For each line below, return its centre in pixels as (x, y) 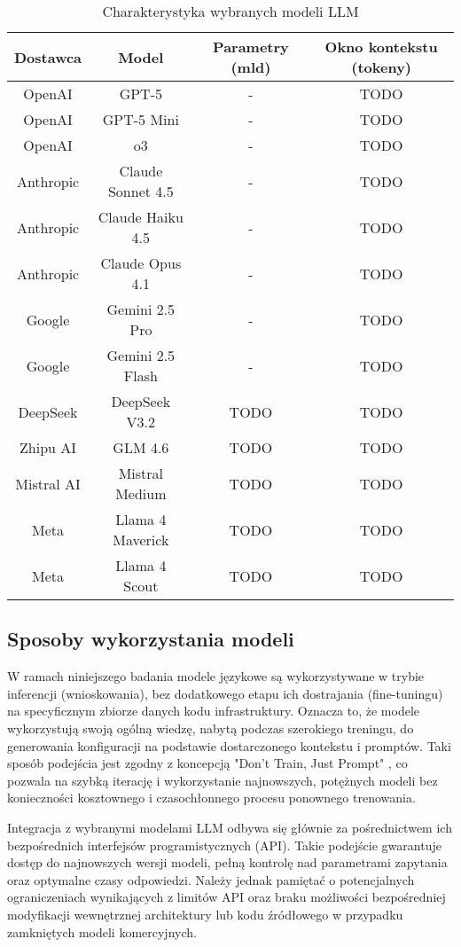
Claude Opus (141, 263)
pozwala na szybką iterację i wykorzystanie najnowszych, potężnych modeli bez (223, 780)
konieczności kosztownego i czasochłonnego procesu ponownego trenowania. (211, 798)
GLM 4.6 (141, 447)
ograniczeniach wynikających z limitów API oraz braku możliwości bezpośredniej (227, 897)
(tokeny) (381, 67)
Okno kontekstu (381, 47)
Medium (141, 493)
